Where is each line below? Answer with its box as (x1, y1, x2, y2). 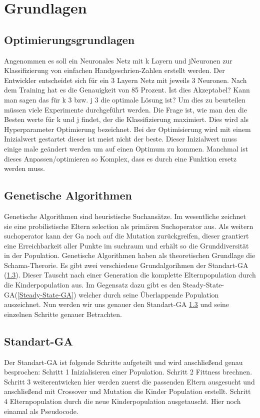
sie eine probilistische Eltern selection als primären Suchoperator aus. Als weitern (4, 220, 253, 231)
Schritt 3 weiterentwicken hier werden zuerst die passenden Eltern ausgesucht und (4, 376, 255, 386)
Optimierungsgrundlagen (4, 31, 135, 47)
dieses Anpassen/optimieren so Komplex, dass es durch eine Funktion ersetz (4, 153, 236, 163)
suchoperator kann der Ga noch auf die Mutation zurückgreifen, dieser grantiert (4, 230, 249, 241)
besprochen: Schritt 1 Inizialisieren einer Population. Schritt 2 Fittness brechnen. (4, 366, 252, 377)
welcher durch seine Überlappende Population (78, 289, 219, 299)
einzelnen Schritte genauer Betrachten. (4, 308, 122, 319)
